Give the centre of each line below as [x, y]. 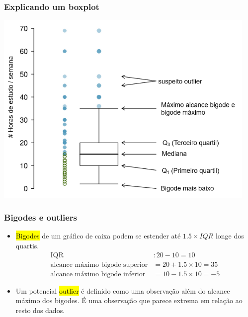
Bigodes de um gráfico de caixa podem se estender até [98, 236]
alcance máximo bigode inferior [98, 274]
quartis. [27, 245]
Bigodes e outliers [41, 217]
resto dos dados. [40, 310]
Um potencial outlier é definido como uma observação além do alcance [123, 290]
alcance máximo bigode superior [99, 265]
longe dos [230, 236]
